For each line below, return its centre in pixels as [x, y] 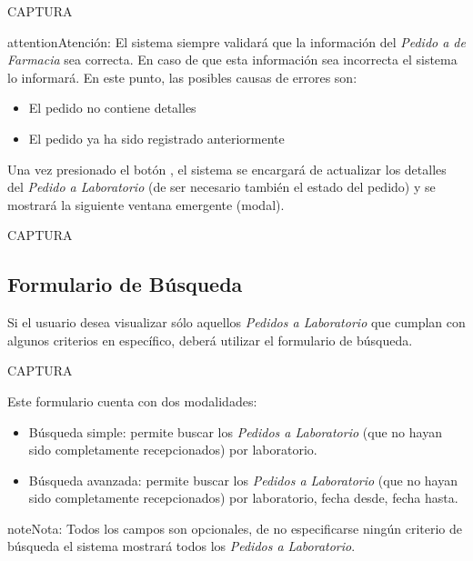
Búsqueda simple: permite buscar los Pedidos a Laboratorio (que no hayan [235, 431]
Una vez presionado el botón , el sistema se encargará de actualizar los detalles [227, 169]
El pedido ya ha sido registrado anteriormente [156, 138]
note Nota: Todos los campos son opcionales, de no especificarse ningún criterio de [235, 528]
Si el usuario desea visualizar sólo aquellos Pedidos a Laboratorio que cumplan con [236, 322]
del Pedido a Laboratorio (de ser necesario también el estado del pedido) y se [221, 187]
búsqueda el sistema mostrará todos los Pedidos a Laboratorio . [181, 546]
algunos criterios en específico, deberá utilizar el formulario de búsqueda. [210, 340]
